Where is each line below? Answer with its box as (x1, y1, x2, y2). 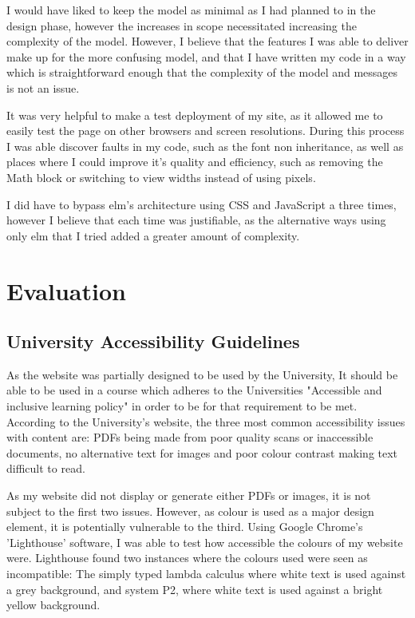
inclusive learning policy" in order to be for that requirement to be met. (6, 398, 358, 414)
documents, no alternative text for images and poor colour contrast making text (6, 444, 398, 461)
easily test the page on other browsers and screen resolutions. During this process (6, 122, 405, 139)
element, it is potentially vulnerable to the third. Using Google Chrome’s (6, 518, 363, 535)
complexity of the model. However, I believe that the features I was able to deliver (6, 33, 409, 50)
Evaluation (6, 274, 126, 307)
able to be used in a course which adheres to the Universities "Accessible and (6, 382, 382, 398)
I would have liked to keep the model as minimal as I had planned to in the (6, 2, 376, 18)
